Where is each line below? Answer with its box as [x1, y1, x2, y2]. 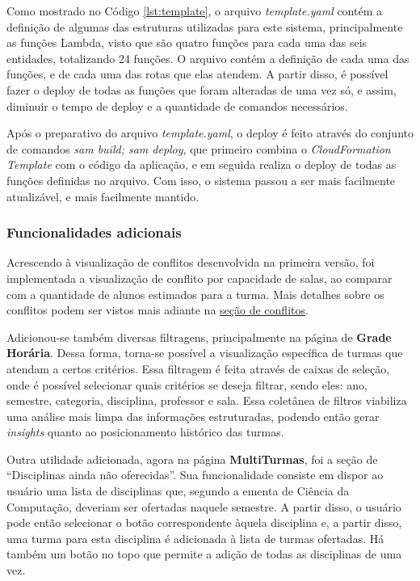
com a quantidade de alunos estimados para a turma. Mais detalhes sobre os [6, 285, 384, 302]
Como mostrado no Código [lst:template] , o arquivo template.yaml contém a [6, 2, 382, 19]
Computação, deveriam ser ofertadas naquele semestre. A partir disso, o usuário [6, 498, 401, 515]
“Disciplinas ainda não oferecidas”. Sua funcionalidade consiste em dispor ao [6, 466, 384, 483]
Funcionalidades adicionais [6, 222, 182, 242]
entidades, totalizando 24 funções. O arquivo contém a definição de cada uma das [6, 49, 409, 66]
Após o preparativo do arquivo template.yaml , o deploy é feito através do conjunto [6, 124, 414, 141]
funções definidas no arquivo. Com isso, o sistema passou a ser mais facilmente [6, 171, 396, 188]
